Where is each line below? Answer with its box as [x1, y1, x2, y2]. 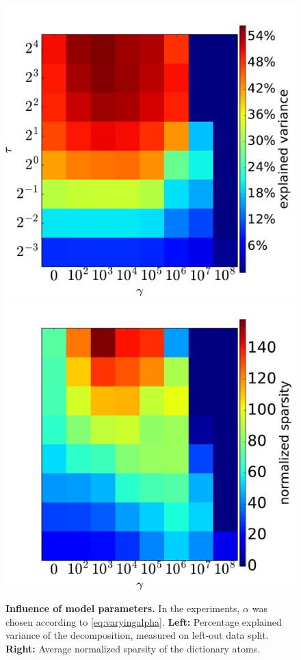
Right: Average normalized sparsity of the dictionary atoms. [5, 641, 261, 655]
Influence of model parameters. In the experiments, [5, 601, 240, 615]
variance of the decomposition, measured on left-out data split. [5, 628, 269, 642]
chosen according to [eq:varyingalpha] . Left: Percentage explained [5, 614, 282, 629]
